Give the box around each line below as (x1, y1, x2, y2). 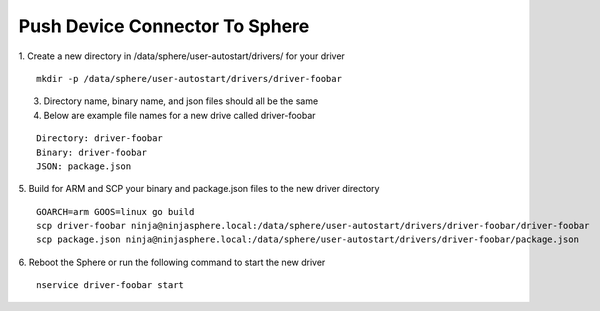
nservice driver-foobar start (36, 280, 185, 291)
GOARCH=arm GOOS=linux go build (36, 206, 195, 217)
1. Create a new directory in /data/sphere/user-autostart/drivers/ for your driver (18, 50, 345, 62)
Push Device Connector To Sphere (18, 15, 310, 37)
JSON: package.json (36, 160, 132, 172)
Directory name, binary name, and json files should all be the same (43, 95, 319, 107)
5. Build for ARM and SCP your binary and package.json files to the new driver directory (18, 183, 380, 195)
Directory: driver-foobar (36, 133, 164, 144)
